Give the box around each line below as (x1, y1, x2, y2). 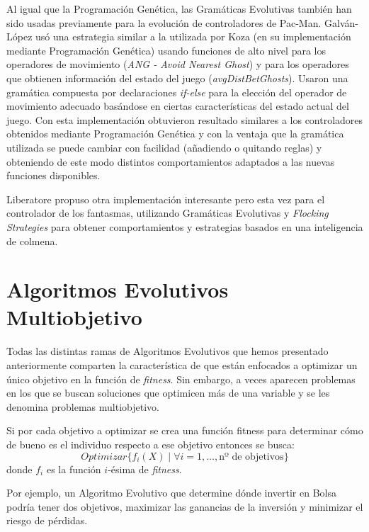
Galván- (324, 15, 358, 30)
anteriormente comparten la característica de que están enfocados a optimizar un (6, 358, 358, 372)
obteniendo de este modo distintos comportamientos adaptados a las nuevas (6, 154, 335, 169)
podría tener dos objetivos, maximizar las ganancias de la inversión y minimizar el (6, 499, 363, 514)
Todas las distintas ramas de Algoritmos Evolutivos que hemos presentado (6, 344, 329, 358)
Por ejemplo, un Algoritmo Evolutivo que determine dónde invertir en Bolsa (6, 485, 336, 500)
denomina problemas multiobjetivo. (6, 399, 159, 414)
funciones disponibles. (6, 168, 101, 183)
